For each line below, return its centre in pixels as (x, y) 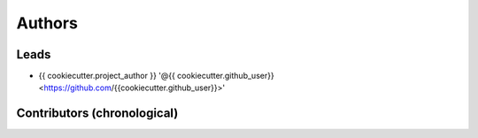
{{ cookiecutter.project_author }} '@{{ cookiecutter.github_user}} (156, 76)
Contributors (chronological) (97, 114)
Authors (47, 23)
